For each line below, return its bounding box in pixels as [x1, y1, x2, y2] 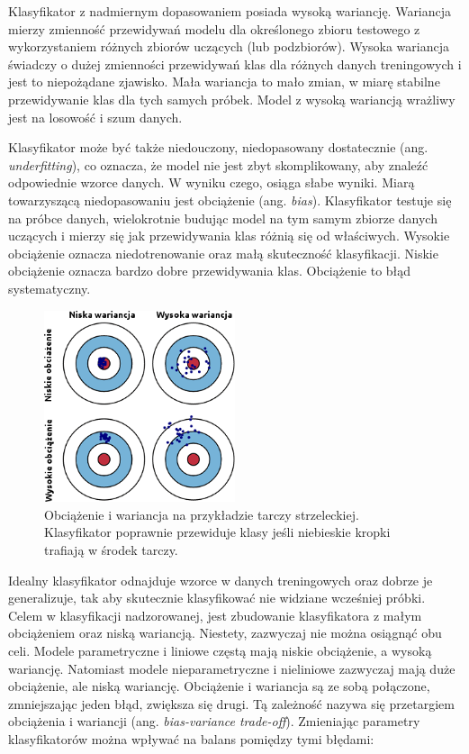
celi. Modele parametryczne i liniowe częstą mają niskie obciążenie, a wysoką [8, 640, 432, 659]
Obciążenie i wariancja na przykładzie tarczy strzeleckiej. [44, 504, 359, 523]
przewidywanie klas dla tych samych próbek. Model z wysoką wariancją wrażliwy [8, 89, 455, 108]
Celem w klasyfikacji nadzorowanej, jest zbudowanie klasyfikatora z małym [8, 605, 422, 624]
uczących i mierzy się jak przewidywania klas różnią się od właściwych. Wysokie [8, 226, 450, 245]
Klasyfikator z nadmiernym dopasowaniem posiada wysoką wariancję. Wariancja [8, 2, 452, 20]
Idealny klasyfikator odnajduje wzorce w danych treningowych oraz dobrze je [8, 570, 433, 589]
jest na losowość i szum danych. [8, 107, 183, 126]
